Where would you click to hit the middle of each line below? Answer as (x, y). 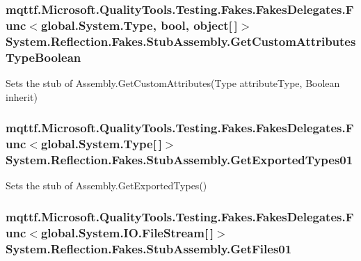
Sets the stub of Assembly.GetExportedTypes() (106, 185)
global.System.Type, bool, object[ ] (139, 25)
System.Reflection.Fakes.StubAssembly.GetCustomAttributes (181, 41)
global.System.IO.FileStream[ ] (127, 232)
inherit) (22, 96)
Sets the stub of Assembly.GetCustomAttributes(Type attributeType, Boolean (173, 82)
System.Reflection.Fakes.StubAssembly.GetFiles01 (149, 248)
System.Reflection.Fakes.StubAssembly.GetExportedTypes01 (179, 159)
